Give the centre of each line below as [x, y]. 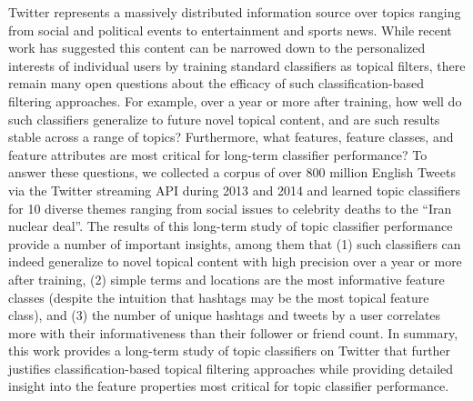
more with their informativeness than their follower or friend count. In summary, [233, 332]
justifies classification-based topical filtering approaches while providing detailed [231, 368]
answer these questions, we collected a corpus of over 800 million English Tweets [232, 172]
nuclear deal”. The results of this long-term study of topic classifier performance [231, 226]
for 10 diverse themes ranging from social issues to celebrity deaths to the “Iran [230, 208]
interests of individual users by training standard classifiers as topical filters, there [237, 65]
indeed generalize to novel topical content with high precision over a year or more [235, 261]
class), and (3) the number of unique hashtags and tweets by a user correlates [225, 315]
